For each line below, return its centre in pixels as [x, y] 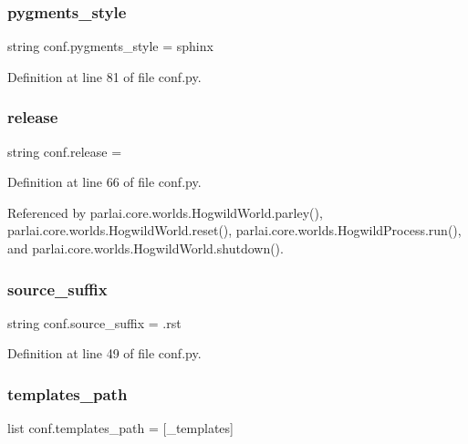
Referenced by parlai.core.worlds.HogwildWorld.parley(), [165, 212]
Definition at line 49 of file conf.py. [104, 353]
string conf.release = [65, 151]
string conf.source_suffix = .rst [94, 322]
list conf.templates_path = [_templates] [120, 428]
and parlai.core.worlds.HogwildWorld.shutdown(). [146, 248]
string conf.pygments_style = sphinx [110, 46]
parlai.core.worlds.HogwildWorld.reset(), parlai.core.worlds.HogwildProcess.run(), [234, 230]
